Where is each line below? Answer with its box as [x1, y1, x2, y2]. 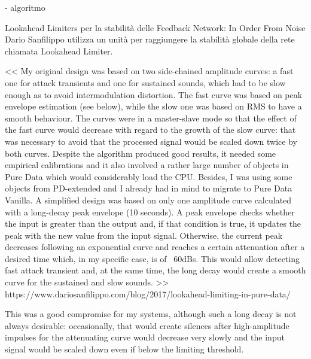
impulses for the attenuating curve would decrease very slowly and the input [5, 331, 285, 343]
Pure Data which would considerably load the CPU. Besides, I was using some [5, 170, 292, 182]
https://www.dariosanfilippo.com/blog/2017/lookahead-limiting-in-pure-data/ [5, 287, 291, 300]
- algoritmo [5, 1, 45, 13]
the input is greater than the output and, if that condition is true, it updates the [5, 217, 301, 230]
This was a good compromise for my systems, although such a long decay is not [5, 308, 297, 320]
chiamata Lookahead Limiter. [5, 44, 113, 57]
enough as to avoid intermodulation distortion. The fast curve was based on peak [5, 88, 303, 101]
